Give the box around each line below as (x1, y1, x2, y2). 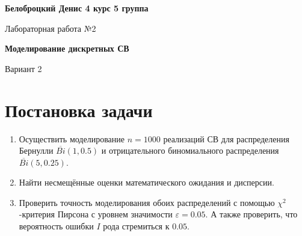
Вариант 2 (5, 62, 42, 74)
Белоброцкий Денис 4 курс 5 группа (5, 2, 149, 14)
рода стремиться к (103, 220, 170, 232)
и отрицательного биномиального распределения (101, 144, 279, 157)
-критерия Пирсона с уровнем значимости (19, 208, 173, 220)
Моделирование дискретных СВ (5, 42, 129, 55)
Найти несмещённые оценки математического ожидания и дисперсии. (19, 176, 274, 189)
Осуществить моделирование (19, 132, 125, 145)
